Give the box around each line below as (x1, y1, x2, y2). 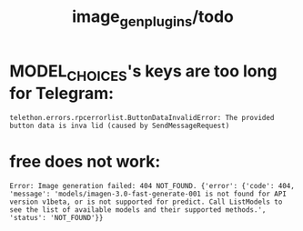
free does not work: (9, 152, 161, 172)
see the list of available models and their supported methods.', (9, 206, 267, 215)
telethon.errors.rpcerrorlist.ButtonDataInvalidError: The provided (9, 114, 275, 123)
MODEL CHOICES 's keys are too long (9, 61, 278, 85)
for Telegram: (9, 84, 115, 104)
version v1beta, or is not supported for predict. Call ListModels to (9, 197, 283, 206)
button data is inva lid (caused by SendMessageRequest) (9, 121, 230, 131)
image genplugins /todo (72, 6, 234, 30)
